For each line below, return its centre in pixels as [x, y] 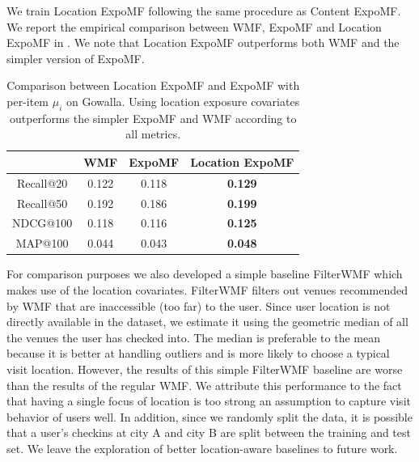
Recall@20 [42, 182]
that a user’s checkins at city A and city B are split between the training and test [209, 432]
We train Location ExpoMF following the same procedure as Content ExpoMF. [204, 11]
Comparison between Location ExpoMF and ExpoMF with [153, 85]
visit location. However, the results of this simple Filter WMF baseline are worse [205, 369]
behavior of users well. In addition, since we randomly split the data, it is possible [209, 416]
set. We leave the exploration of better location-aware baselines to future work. [202, 448]
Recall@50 [42, 203]
